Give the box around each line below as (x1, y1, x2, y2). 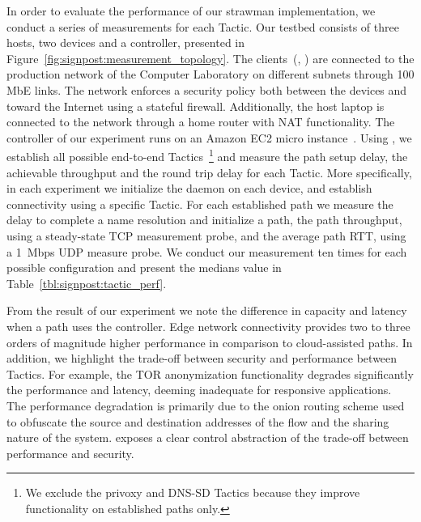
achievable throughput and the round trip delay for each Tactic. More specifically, (6, 163, 412, 180)
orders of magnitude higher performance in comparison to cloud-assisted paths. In (6, 333, 413, 350)
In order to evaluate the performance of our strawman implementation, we (6, 2, 376, 19)
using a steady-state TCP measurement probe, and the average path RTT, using (6, 227, 406, 244)
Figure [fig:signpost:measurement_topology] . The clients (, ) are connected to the (6, 49, 415, 66)
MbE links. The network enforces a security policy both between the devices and (6, 81, 407, 98)
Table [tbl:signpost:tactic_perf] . (6, 274, 167, 291)
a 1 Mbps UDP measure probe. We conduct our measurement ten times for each (6, 243, 407, 260)
